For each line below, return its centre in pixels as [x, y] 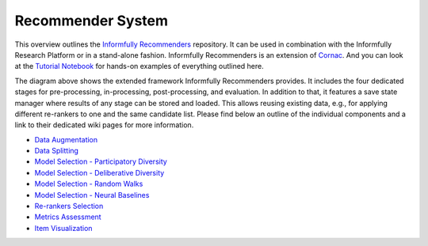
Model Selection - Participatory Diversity [101, 161]
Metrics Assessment [68, 217]
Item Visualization [63, 228]
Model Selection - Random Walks [89, 184]
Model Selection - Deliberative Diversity [99, 172]
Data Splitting [57, 151]
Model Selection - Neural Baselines [92, 195]
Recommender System [92, 21]
